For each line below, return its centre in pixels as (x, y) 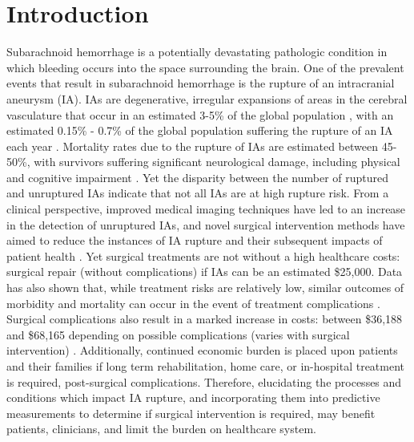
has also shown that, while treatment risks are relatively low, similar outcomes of (205, 288)
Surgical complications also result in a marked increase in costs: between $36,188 (205, 319)
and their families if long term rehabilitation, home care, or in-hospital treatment (206, 366)
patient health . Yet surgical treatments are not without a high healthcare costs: (203, 255)
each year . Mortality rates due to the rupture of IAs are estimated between (192, 146)
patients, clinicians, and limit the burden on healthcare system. (161, 429)
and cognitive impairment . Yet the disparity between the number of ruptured (198, 177)
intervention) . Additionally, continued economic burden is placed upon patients (202, 350)
